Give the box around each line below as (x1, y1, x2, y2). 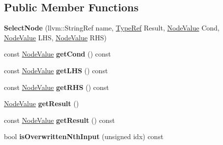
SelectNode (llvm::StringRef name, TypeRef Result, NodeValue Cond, (4, 23, 220, 33)
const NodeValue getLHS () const (4, 65, 108, 75)
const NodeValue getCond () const (4, 49, 111, 59)
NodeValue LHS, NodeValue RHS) (4, 32, 107, 42)
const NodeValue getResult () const (4, 115, 115, 125)
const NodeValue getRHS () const (4, 82, 109, 92)
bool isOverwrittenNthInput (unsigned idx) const (4, 131, 164, 142)
